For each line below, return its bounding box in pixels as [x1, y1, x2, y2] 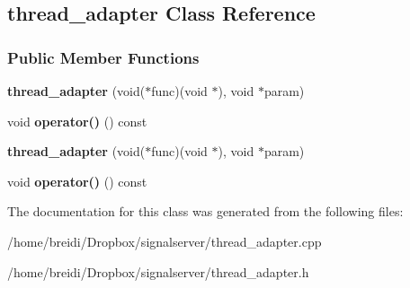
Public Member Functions [7, 46, 200, 68]
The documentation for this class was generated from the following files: [7, 202, 404, 221]
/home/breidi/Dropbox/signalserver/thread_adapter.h [7, 262, 309, 281]
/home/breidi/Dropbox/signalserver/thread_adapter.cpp [7, 231, 322, 250]
